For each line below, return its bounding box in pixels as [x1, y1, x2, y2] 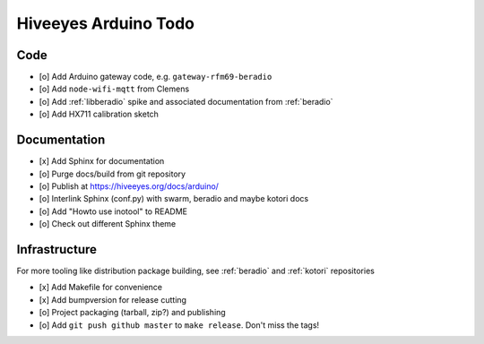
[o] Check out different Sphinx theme [39, 219, 177, 229]
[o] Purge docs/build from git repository [39, 168, 186, 179]
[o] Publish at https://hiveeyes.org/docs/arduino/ [39, 180, 220, 192]
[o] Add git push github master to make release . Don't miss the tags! [39, 319, 320, 331]
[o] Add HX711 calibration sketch [39, 108, 159, 120]
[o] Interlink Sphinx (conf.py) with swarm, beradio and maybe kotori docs [39, 193, 309, 204]
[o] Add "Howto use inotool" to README [39, 206, 188, 217]
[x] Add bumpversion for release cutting [39, 294, 187, 305]
